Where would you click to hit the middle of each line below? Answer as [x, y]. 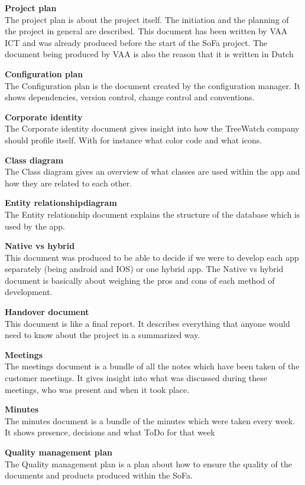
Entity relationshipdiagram [61, 203]
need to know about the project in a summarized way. [103, 335]
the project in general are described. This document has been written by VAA [146, 31]
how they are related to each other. [69, 183]
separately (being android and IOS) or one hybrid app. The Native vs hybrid [144, 269]
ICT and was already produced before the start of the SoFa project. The [136, 42]
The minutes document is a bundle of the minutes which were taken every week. [150, 420]
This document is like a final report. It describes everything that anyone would [147, 323]
